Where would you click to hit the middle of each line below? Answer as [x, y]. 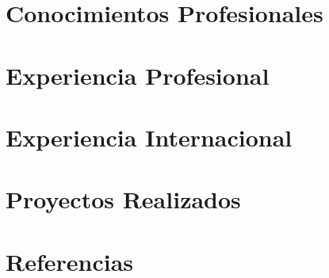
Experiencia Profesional [138, 75]
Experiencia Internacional [149, 137]
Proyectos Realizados [123, 199]
